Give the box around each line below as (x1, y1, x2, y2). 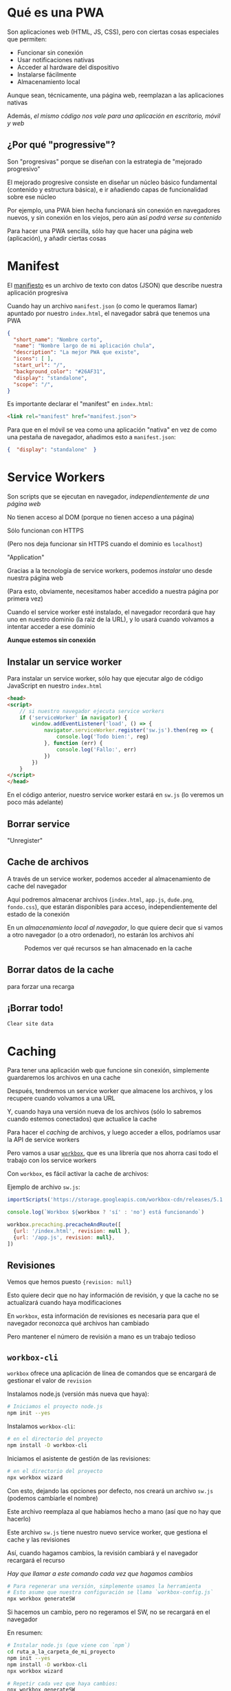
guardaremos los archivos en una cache (7, 1074, 121, 1082)
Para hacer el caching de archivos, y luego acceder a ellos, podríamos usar (7, 1128, 221, 1137)
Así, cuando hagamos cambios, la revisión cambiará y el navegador (7, 1548, 198, 1557)
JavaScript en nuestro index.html (7, 681, 102, 690)
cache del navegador (7, 881, 67, 890)
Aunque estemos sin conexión (7, 636, 96, 644)
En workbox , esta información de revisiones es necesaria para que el (7, 1312, 200, 1320)
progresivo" (7, 164, 41, 173)
